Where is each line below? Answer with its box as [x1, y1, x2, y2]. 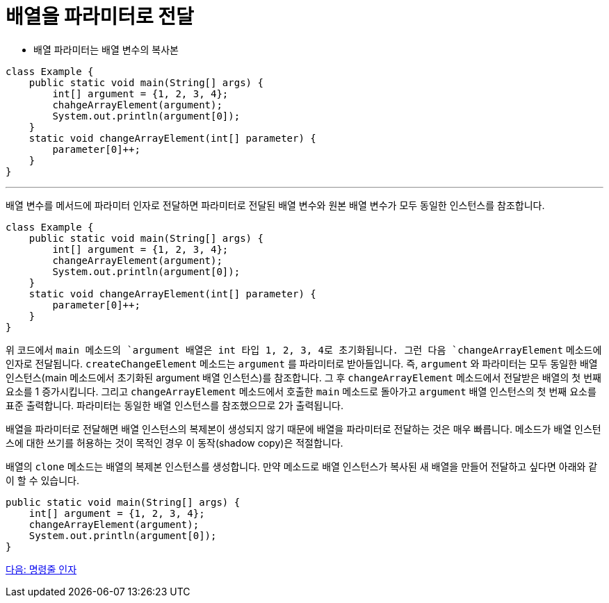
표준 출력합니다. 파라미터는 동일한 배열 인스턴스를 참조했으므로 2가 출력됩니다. [6, 399, 344, 411]
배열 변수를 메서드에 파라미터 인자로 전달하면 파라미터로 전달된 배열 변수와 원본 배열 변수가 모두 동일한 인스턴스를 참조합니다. [6, 199, 545, 211]
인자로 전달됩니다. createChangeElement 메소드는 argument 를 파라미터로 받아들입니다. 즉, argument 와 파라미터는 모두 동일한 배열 [6, 357, 598, 370]
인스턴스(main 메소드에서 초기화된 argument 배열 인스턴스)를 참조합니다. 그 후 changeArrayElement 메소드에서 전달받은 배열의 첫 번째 [6, 371, 601, 383]
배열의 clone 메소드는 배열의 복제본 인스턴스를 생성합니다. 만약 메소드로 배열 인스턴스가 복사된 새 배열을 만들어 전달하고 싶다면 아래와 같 [6, 460, 598, 472]
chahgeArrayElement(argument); [52, 99, 222, 110]
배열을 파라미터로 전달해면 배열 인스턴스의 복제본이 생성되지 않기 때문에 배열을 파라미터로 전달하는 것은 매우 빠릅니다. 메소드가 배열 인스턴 [6, 422, 601, 435]
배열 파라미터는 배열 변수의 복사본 [33, 43, 179, 56]
